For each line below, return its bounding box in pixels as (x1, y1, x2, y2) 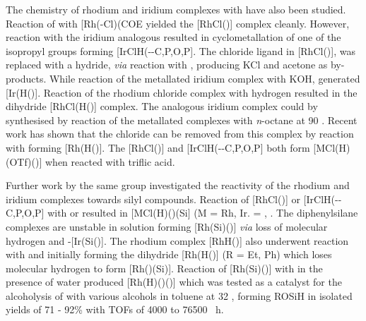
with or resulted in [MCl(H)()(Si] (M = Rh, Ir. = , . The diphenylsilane (47, 205, 358, 220)
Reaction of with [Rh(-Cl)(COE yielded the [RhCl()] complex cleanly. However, (6, 16, 350, 30)
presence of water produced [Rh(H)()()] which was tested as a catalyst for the (6, 274, 342, 289)
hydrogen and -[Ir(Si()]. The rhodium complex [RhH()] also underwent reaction (6, 233, 349, 248)
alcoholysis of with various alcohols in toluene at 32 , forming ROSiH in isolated (6, 288, 353, 303)
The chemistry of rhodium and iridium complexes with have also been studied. (6, 2, 346, 16)
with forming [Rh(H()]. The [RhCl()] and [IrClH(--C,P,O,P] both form (6, 140, 310, 155)
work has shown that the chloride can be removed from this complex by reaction (6, 126, 354, 141)
